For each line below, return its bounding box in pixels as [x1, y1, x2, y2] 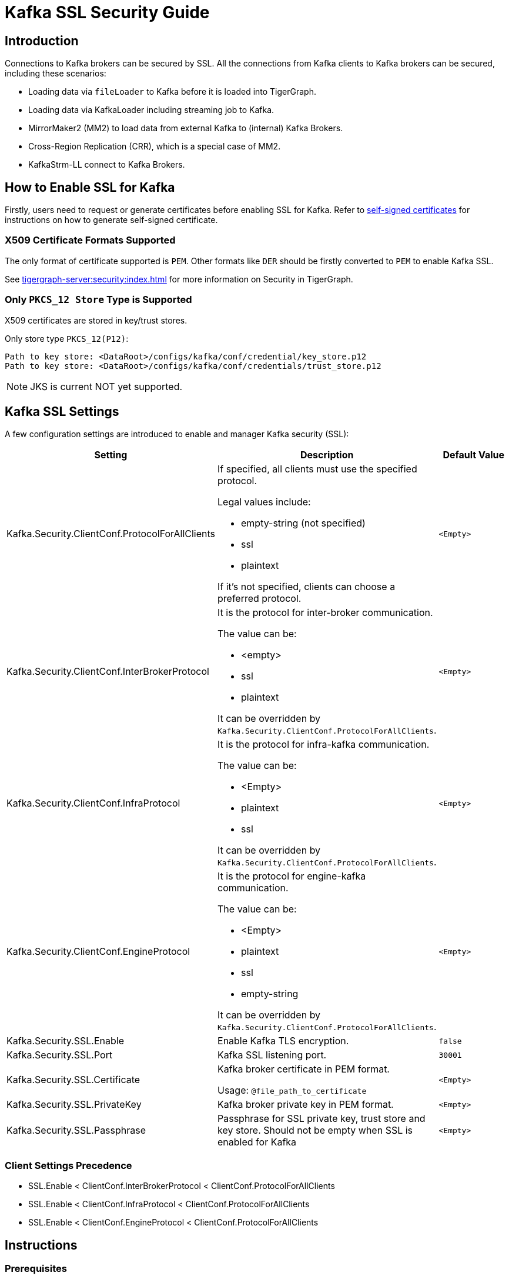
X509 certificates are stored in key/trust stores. [5, 315, 187, 325]
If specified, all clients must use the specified [217, 463, 417, 475]
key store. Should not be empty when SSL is [217, 1124, 413, 1137]
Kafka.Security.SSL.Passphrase [6, 1124, 146, 1137]
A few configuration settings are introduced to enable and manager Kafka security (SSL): [5, 429, 349, 439]
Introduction [5, 33, 79, 48]
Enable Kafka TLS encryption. [217, 1035, 349, 1047]
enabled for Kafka [217, 1136, 297, 1148]
